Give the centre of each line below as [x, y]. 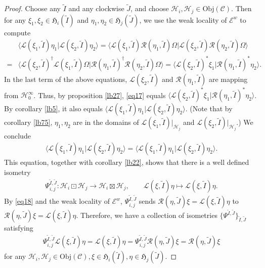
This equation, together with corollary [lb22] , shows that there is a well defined [127, 162]
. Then [241, 8]
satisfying [19, 228]
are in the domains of [106, 122]
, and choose [150, 8]
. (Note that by [209, 108]
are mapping [228, 79]
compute [17, 32]
